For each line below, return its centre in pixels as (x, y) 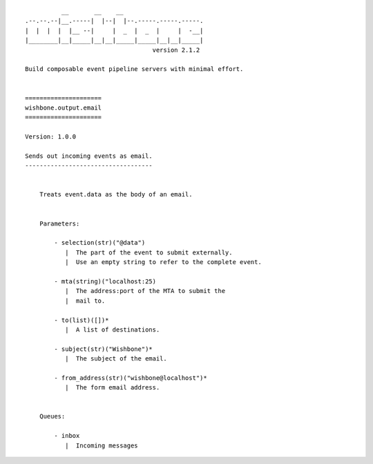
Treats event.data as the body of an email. (116, 194)
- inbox (67, 436)
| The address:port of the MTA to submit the (145, 291)
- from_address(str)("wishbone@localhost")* (131, 378)
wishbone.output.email (64, 108)
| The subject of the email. (116, 359)
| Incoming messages (101, 445)
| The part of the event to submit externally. (149, 252)
